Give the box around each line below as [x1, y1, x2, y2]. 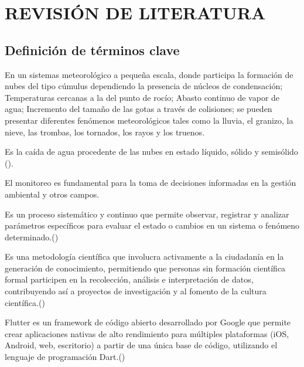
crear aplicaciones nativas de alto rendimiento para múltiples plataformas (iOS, [5, 327, 289, 339]
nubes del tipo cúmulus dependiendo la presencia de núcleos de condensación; [5, 80, 283, 92]
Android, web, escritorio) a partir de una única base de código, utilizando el [5, 339, 278, 351]
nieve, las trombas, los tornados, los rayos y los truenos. [5, 125, 205, 138]
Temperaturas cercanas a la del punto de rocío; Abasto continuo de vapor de [5, 91, 280, 103]
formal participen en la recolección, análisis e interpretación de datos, [5, 273, 254, 286]
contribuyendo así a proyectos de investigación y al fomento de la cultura [5, 285, 267, 297]
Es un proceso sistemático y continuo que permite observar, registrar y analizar [5, 208, 289, 220]
